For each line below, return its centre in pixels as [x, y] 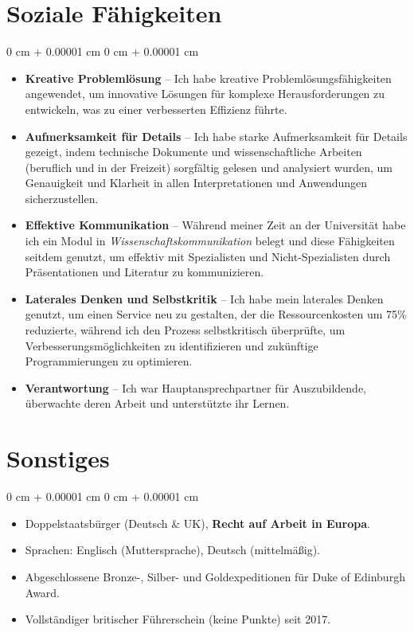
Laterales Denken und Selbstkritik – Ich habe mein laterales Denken [204, 298]
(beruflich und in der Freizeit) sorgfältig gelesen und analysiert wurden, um [209, 167]
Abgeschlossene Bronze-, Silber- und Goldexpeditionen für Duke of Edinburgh [215, 576]
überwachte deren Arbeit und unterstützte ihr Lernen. [157, 403]
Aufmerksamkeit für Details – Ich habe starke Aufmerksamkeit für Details [216, 136]
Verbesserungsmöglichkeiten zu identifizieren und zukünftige [172, 345]
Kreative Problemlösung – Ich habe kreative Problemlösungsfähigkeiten [208, 78]
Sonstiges [58, 458]
